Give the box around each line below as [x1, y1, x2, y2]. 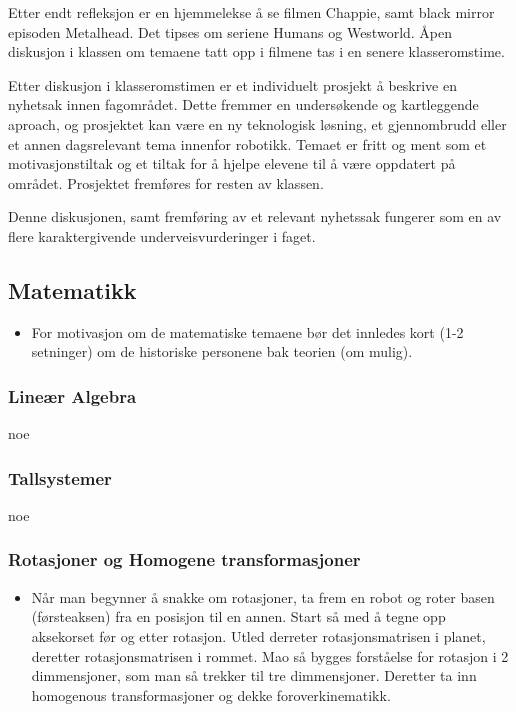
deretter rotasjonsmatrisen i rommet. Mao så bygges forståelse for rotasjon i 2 [31, 645, 509, 666]
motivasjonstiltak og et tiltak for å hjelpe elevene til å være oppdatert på [8, 153, 456, 174]
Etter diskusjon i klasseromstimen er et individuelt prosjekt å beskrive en [8, 74, 457, 95]
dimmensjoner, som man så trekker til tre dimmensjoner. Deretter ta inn [31, 665, 477, 686]
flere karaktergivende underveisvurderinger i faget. [8, 225, 316, 246]
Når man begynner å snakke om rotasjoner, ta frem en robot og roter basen [31, 586, 495, 607]
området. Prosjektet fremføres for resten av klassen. [8, 172, 324, 193]
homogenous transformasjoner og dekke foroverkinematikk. [31, 684, 391, 705]
